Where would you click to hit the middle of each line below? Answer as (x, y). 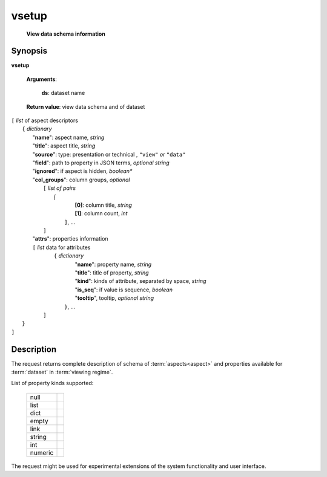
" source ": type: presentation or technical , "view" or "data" (109, 154)
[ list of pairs (59, 188)
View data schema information (66, 34)
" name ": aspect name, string (68, 137)
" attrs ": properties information (70, 239)
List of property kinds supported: (52, 383)
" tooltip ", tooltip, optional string (114, 298)
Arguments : (42, 79)
